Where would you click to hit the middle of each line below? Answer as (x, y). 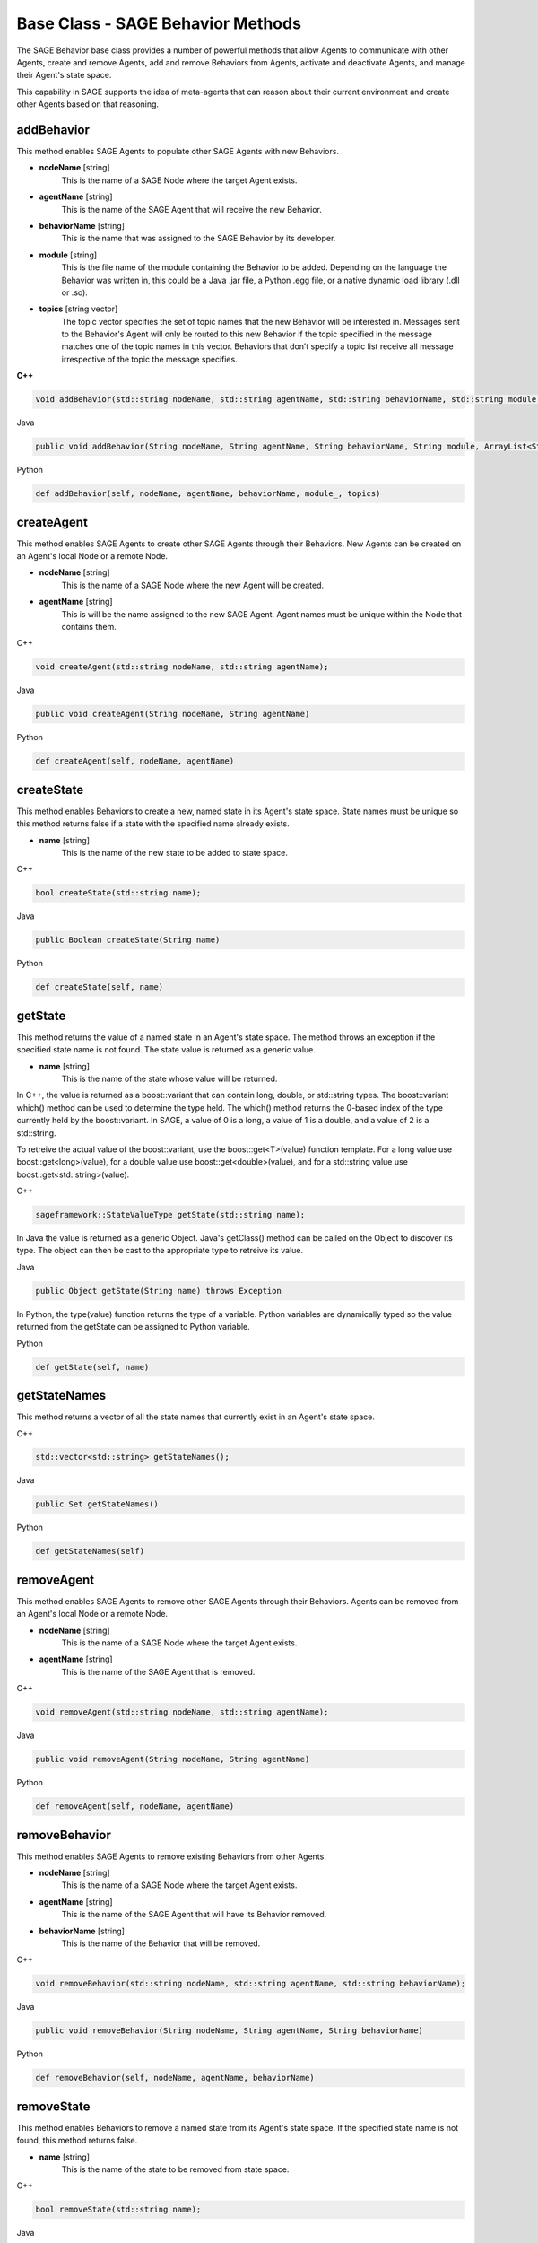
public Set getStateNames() (97, 1504)
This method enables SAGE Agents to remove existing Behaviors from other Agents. (171, 1856)
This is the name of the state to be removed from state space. (175, 2169)
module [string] (68, 255)
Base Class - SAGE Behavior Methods (159, 23)
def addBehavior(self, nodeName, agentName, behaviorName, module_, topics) (208, 494)
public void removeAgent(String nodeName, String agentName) (173, 1759)
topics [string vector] (78, 309)
